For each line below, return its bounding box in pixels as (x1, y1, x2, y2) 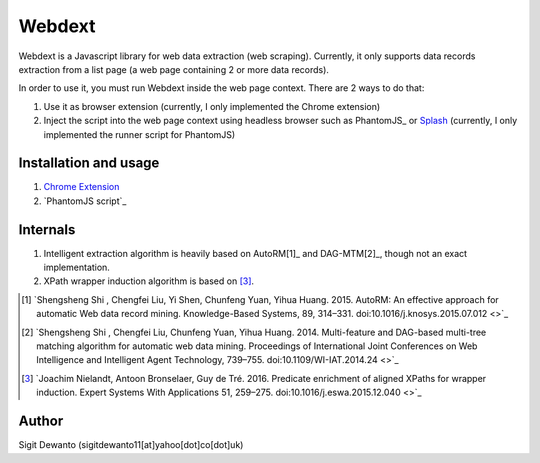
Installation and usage (18, 155, 160, 172)
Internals (18, 221, 76, 238)
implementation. (43, 261, 110, 274)
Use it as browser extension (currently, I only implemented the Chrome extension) (43, 100, 381, 112)
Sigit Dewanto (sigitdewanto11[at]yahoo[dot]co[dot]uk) (18, 439, 244, 451)
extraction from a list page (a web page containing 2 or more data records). (18, 63, 330, 75)
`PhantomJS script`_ (43, 195, 127, 207)
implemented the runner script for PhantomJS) (43, 128, 236, 140)
